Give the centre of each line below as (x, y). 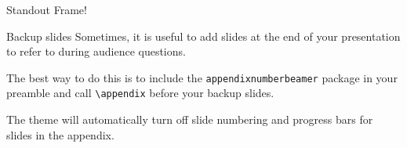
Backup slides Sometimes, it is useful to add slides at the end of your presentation (203, 36)
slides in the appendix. (60, 134)
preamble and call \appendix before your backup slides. (140, 93)
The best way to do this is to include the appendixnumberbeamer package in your (202, 77)
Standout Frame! (47, 9)
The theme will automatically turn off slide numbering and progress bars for (190, 119)
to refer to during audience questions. (96, 51)
